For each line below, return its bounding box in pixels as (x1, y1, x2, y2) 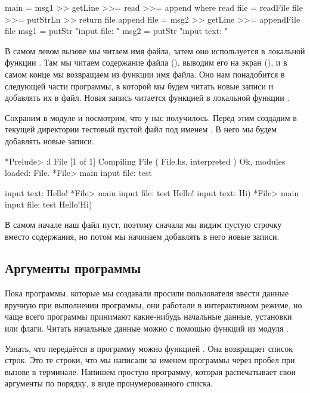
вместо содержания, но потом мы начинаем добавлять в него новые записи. (5, 230, 280, 242)
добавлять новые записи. (5, 134, 95, 147)
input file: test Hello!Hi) (5, 198, 92, 211)
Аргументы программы (5, 259, 141, 277)
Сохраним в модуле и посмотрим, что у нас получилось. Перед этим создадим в (5, 111, 297, 123)
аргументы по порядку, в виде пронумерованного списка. (5, 377, 213, 389)
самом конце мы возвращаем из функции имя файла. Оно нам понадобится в (5, 67, 285, 80)
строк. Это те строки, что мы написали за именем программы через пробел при (5, 354, 295, 366)
